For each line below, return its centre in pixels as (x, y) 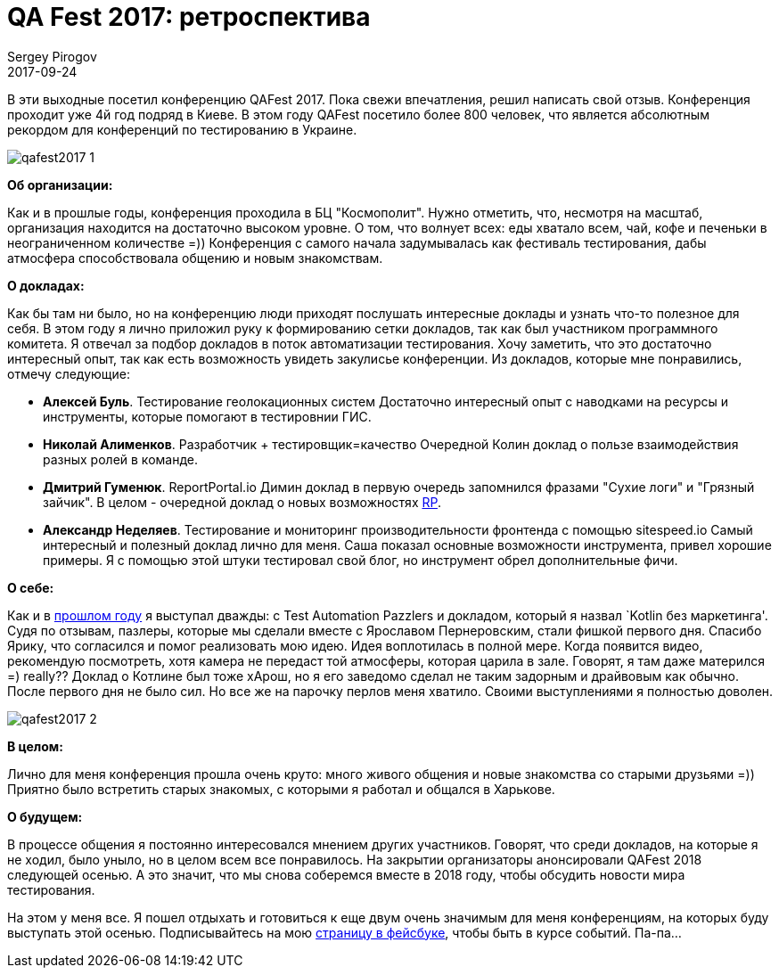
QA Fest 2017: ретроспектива (189, 17)
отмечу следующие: (69, 373)
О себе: (31, 587)
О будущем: (45, 816)
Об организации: (60, 184)
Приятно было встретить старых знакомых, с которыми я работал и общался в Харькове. (281, 789)
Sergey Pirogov (52, 56)
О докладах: (46, 285)
